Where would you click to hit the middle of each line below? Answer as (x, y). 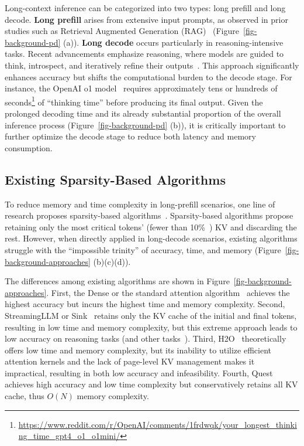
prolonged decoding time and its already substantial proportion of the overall (143, 113)
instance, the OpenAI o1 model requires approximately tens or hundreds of (141, 88)
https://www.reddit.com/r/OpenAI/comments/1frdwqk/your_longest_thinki (158, 424)
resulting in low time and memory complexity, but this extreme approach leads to (151, 327)
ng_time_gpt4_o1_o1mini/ (69, 436)
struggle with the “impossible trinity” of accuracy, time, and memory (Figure (143, 249)
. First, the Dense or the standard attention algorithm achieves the (168, 292)
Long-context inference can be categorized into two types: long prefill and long (145, 8)
